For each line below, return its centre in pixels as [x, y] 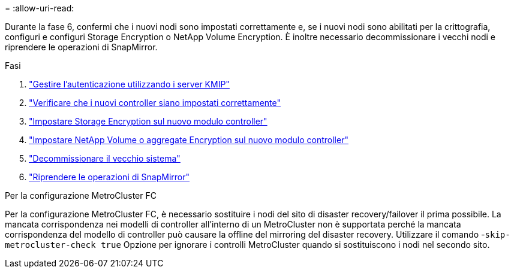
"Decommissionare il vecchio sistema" [105, 158]
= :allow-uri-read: [40, 8]
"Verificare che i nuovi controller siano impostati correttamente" [155, 103]
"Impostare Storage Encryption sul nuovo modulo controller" [148, 121]
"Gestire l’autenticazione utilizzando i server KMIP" [129, 84]
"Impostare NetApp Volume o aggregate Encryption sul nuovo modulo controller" [189, 140]
